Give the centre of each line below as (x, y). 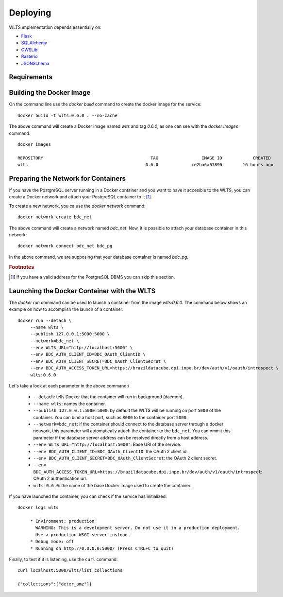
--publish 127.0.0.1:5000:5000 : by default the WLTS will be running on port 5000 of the (127, 410)
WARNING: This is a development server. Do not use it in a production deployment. (138, 528)
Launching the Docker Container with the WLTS (82, 291)
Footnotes (22, 267)
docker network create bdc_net (55, 217)
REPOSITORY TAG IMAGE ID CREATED (144, 158)
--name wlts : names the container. (70, 404)
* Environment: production (62, 521)
